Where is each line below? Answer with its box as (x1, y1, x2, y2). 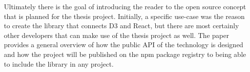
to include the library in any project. (4, 58, 114, 69)
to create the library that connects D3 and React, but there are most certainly (4, 20, 239, 31)
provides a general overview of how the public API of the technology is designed (4, 39, 244, 50)
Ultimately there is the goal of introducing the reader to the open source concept (4, 1, 246, 11)
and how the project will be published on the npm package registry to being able (4, 49, 246, 59)
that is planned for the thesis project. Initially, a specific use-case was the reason (4, 11, 245, 21)
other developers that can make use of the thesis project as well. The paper (4, 30, 229, 40)
